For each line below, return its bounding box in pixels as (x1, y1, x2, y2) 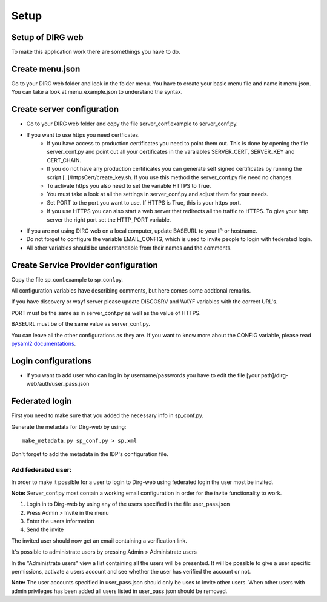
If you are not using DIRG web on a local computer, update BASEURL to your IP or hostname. (26, 227, 257, 234)
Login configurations (11, 356, 92, 366)
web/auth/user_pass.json (26, 380, 90, 388)
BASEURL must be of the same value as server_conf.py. (11, 320, 151, 328)
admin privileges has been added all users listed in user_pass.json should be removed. (11, 587, 228, 595)
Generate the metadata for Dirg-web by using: (11, 423, 127, 430)
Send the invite (26, 526, 64, 533)
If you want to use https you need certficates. (26, 131, 140, 139)
